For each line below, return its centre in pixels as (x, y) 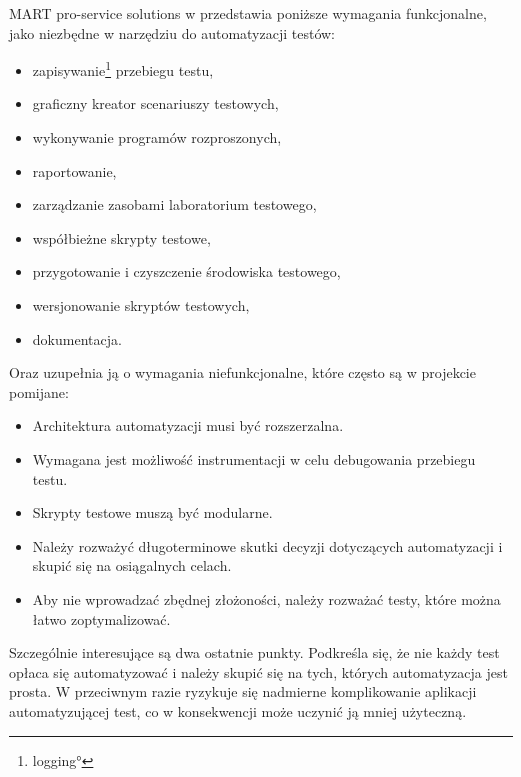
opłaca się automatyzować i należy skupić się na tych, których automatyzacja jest (258, 671)
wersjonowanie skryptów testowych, (141, 305)
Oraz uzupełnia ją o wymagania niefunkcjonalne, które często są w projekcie (242, 372)
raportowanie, (74, 170)
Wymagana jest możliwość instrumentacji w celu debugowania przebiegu (254, 458)
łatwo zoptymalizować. (101, 618)
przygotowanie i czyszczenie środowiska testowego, (186, 271)
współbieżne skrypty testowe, (121, 237)
